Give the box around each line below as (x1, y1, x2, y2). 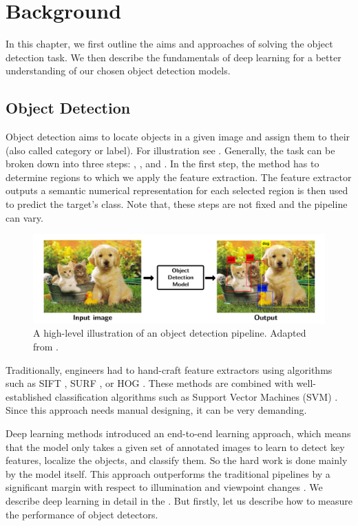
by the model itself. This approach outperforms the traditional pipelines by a (6, 466, 330, 481)
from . (33, 339, 59, 354)
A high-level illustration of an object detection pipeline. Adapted (33, 326, 306, 340)
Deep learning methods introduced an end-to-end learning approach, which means (6, 426, 351, 441)
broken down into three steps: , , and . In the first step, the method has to (6, 156, 319, 171)
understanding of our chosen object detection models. (6, 63, 231, 78)
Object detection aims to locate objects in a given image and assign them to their (6, 129, 350, 144)
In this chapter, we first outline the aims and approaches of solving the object (6, 36, 333, 51)
